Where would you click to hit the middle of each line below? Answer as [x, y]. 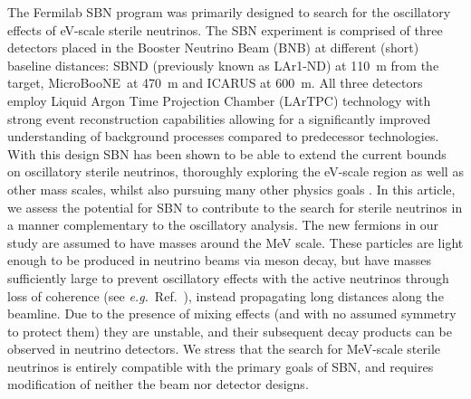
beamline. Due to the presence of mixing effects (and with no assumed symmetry [232, 313]
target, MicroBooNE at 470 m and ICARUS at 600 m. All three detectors [215, 83]
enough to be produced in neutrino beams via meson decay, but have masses [219, 260]
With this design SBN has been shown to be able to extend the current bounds [227, 153]
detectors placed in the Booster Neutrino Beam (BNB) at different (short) [213, 47]
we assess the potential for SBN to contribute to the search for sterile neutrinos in [235, 207]
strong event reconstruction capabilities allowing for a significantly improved [219, 118]
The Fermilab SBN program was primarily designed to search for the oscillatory [229, 12]
